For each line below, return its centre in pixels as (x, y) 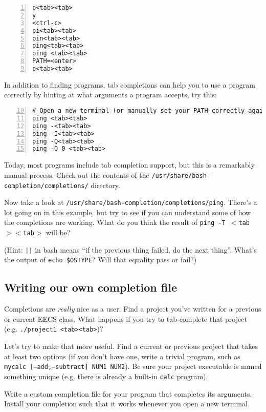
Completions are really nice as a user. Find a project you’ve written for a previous (133, 309)
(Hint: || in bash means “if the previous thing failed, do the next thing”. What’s (130, 249)
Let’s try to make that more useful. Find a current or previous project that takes (131, 346)
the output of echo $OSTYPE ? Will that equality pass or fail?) (101, 260)
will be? (58, 232)
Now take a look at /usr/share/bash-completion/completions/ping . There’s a (131, 202)
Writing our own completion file (91, 287)
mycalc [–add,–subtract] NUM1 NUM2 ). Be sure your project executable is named (133, 366)
